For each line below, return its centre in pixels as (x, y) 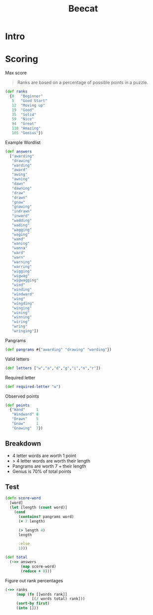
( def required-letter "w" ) (33, 387)
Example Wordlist (23, 142)
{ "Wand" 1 (24, 410)
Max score (16, 73)
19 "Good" (23, 110)
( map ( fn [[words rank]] (42, 594)
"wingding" (23, 303)
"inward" (21, 216)
